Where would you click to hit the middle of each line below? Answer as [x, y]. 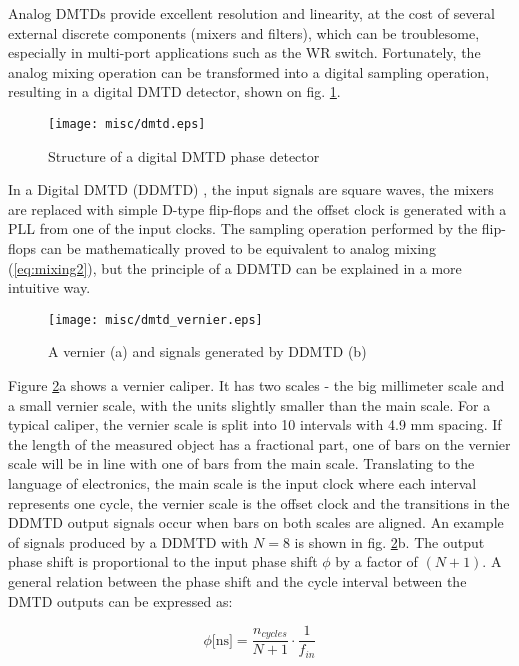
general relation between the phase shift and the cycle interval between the [237, 580]
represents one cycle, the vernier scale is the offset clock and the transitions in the [259, 502]
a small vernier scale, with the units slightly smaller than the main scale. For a [249, 404]
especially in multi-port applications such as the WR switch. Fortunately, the [244, 52]
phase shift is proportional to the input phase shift [163, 561]
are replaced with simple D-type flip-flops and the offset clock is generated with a [257, 208]
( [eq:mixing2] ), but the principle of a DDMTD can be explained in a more [235, 267]
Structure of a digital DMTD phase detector [184, 155]
